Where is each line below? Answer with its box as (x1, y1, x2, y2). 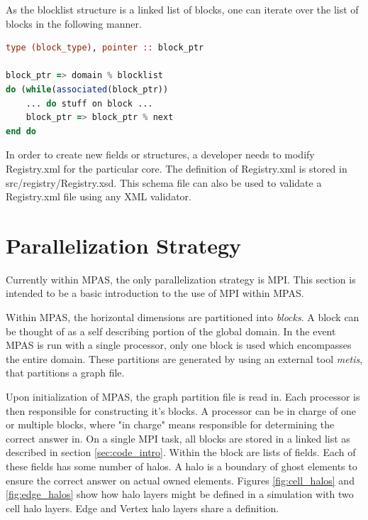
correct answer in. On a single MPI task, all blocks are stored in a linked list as (6, 430, 350, 445)
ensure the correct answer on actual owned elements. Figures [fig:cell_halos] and (6, 472, 355, 487)
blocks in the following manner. (6, 16, 142, 31)
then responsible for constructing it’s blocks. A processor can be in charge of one (6, 403, 356, 418)
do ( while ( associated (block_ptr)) (6, 84, 169, 94)
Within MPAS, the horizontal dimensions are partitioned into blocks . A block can (6, 310, 359, 325)
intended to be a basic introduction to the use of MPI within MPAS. (6, 286, 304, 300)
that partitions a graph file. (6, 365, 125, 380)
